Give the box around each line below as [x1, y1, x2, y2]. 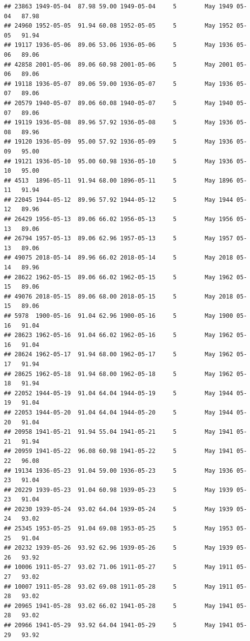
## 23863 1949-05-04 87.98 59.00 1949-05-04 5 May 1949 [4, 3, 233, 10]
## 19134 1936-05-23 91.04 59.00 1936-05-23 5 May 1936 [4, 467, 233, 474]
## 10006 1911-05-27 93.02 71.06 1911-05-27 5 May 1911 [4, 564, 233, 571]
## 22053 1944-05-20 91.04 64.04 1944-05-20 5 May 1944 [4, 409, 233, 416]
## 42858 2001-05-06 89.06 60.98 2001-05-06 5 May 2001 [4, 61, 233, 68]
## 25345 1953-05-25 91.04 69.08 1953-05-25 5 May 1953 [4, 525, 233, 532]
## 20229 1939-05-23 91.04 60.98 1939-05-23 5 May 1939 [4, 486, 233, 493]
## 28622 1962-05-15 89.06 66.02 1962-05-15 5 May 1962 [4, 273, 233, 281]
